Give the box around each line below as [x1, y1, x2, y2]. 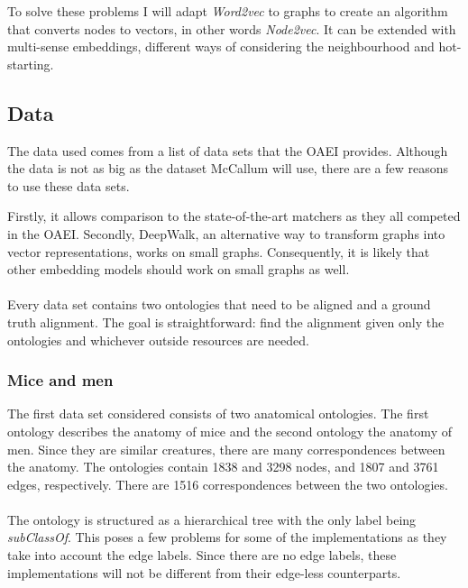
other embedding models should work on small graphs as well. [7, 260, 350, 279]
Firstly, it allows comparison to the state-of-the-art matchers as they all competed [7, 207, 461, 225]
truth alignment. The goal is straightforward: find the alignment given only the [7, 312, 445, 331]
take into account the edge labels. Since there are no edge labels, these [7, 546, 397, 565]
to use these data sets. [7, 176, 130, 195]
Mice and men [7, 369, 114, 391]
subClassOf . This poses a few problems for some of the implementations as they [7, 528, 447, 547]
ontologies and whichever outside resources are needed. [7, 330, 309, 349]
